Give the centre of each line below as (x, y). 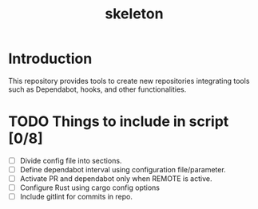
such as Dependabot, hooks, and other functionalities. (97, 89)
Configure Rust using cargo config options (90, 187)
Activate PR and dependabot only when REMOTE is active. (116, 179)
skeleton (134, 14)
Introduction (50, 59)
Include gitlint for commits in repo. (76, 197)
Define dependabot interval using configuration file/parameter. (123, 169)
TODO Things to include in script (119, 122)
